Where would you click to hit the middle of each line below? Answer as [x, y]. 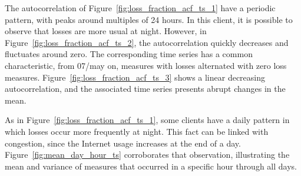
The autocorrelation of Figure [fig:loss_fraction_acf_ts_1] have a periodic [140, 8]
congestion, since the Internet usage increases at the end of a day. [123, 143]
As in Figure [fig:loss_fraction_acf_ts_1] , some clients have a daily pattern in [147, 120]
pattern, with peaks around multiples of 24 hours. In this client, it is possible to [149, 19]
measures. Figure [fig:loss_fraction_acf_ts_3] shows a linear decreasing [135, 77]
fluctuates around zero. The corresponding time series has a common [129, 54]
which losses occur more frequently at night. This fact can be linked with [137, 131]
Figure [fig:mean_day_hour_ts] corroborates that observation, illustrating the [147, 155]
